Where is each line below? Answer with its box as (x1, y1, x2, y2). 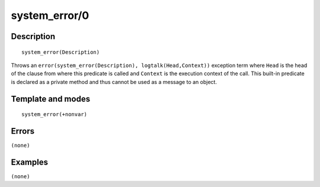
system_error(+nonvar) (21, 111, 88, 118)
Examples (11, 157, 49, 167)
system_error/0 (11, 9, 89, 22)
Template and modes (11, 93, 91, 104)
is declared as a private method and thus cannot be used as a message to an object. (11, 78, 217, 85)
